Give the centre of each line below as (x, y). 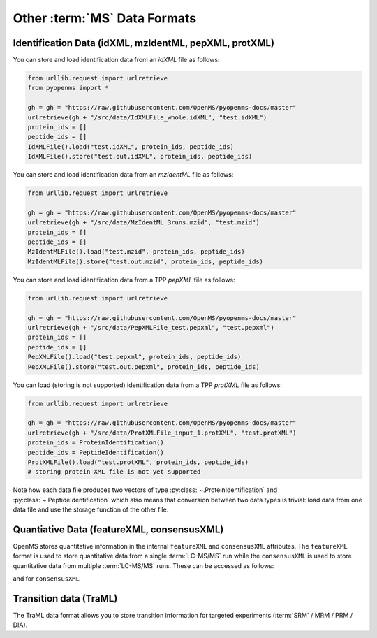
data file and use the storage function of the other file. (91, 509)
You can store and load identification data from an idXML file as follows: (116, 60)
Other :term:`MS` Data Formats (105, 18)
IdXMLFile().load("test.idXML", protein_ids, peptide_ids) (131, 146)
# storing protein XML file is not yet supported (114, 472)
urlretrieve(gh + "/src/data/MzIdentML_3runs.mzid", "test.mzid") (143, 223)
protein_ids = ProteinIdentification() (96, 443)
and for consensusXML (46, 579)
